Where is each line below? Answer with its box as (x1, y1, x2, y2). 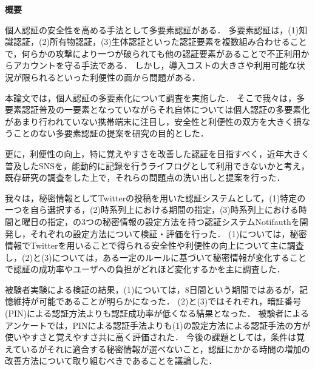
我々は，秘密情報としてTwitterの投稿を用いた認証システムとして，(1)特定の (5, 191, 306, 204)
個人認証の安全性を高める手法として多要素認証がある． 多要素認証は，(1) (5, 23, 299, 36)
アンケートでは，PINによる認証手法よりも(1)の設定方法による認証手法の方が (5, 318, 311, 331)
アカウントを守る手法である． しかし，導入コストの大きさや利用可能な (13, 59, 297, 72)
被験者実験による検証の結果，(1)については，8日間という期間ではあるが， (5, 283, 299, 295)
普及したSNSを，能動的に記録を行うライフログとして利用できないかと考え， (5, 159, 310, 172)
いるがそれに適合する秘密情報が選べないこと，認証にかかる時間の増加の (21, 342, 310, 355)
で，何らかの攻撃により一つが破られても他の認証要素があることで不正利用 (5, 47, 301, 59)
